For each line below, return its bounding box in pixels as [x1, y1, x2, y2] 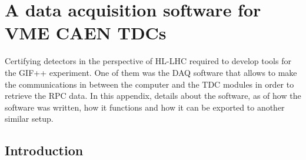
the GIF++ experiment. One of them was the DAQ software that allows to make [5, 66, 297, 78]
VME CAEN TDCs [5, 21, 167, 45]
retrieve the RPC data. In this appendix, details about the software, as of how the [5, 89, 301, 102]
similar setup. [5, 112, 54, 125]
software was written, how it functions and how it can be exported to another [5, 101, 285, 113]
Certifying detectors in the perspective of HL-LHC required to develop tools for [5, 55, 291, 67]
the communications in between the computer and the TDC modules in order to [5, 78, 294, 90]
